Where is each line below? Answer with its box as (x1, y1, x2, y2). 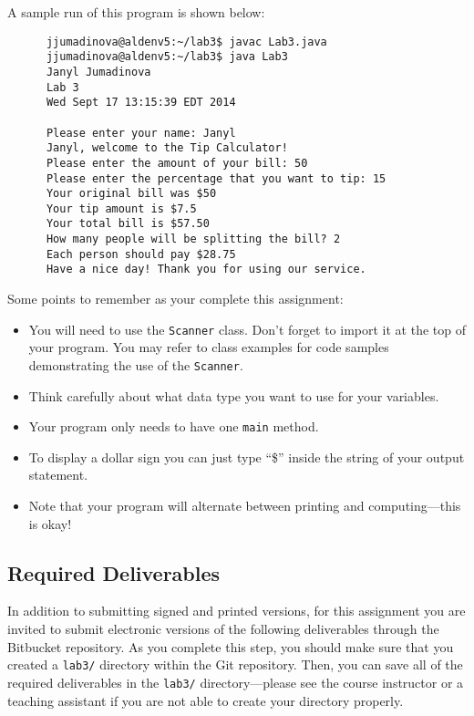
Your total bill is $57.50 (46, 217, 210, 231)
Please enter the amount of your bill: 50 (46, 156, 308, 170)
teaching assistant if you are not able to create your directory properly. (7, 690, 404, 710)
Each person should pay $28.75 (46, 247, 236, 261)
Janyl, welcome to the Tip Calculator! (46, 141, 288, 155)
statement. (28, 465, 88, 484)
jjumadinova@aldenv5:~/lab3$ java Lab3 (46, 50, 288, 64)
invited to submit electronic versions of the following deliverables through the (7, 619, 439, 638)
